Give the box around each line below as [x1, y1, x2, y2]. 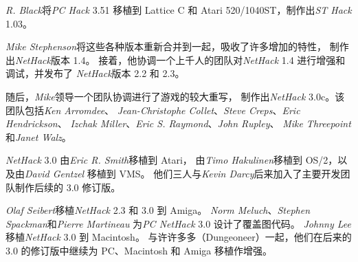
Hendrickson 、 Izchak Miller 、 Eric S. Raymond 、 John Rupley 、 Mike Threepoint [5, 116, 351, 131]
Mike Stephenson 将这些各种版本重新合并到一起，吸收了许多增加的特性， [5, 39, 327, 54]
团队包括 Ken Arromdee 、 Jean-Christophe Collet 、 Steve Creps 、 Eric [5, 102, 300, 117]
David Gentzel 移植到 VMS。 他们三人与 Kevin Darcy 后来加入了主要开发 [25, 166, 341, 180]
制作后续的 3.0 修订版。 [14, 179, 121, 194]
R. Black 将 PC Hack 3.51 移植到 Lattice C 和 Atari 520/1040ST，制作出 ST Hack [5, 3, 352, 17]
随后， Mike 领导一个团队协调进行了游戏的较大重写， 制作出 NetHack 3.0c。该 [5, 89, 345, 103]
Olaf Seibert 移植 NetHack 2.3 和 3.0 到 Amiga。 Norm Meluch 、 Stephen [5, 203, 311, 217]
